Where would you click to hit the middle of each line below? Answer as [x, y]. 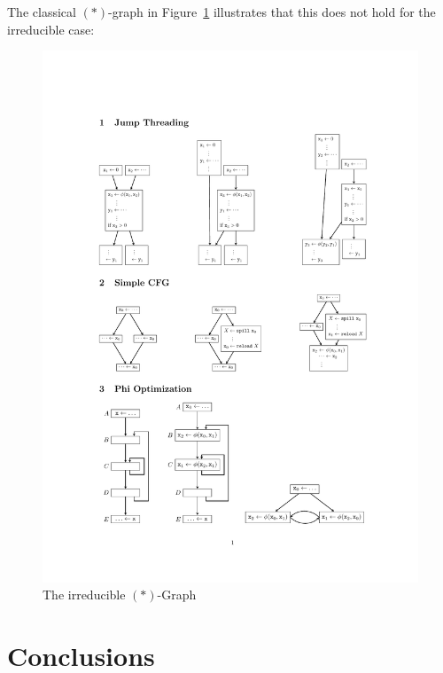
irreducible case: [51, 29]
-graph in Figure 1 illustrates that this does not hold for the [272, 12]
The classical [42, 12]
